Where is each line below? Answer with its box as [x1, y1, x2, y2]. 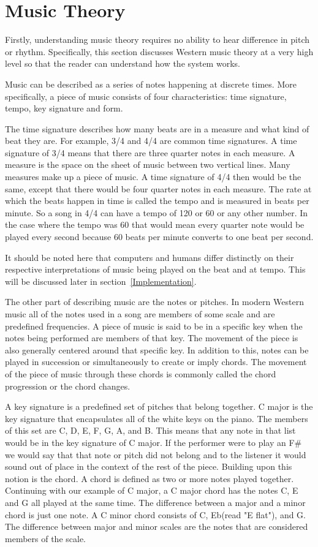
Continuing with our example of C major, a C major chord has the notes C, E [5, 484, 298, 497]
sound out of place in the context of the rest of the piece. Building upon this [5, 460, 292, 473]
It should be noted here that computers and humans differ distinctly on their [5, 251, 294, 263]
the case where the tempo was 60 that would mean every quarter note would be [5, 218, 305, 231]
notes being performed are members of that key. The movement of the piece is [5, 331, 298, 344]
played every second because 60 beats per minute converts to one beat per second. [5, 230, 314, 243]
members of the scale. [5, 532, 86, 545]
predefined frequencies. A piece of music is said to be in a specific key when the [5, 319, 303, 332]
